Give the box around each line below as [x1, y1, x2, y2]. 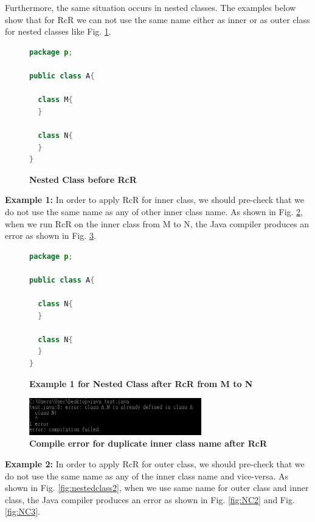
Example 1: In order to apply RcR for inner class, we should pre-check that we [5, 193, 304, 206]
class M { [38, 95, 73, 105]
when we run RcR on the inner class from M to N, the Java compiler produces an [5, 217, 309, 230]
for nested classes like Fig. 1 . [5, 25, 111, 38]
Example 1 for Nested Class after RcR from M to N [29, 377, 253, 390]
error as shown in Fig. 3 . [5, 229, 96, 242]
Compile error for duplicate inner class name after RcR [29, 437, 267, 450]
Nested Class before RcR [29, 173, 137, 185]
